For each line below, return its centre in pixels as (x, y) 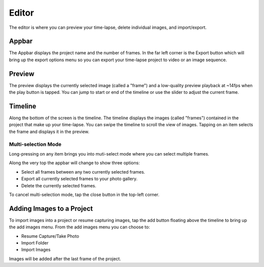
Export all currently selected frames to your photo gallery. (79, 179)
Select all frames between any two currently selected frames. (83, 172)
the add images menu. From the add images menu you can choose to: (79, 227)
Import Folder (35, 243)
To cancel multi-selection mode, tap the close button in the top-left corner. (84, 194)
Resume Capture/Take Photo (50, 236)
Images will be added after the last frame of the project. (65, 259)
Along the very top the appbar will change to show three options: (75, 163)
